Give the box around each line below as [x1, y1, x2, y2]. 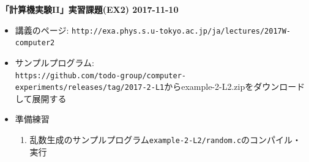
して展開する [15, 92, 67, 105]
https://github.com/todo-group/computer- [15, 71, 186, 80]
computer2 [15, 39, 55, 48]
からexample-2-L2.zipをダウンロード [164, 80, 305, 93]
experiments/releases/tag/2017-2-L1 [15, 83, 165, 92]
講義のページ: [15, 23, 69, 36]
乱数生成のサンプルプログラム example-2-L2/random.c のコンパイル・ [29, 133, 302, 145]
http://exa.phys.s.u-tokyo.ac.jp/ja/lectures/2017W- [72, 26, 291, 35]
